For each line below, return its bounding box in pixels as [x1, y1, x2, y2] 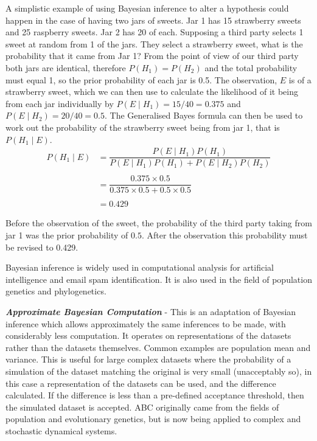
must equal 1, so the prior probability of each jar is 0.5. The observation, [5, 73, 277, 86]
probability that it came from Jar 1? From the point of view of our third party [5, 49, 299, 62]
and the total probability [204, 61, 298, 74]
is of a [288, 73, 312, 86]
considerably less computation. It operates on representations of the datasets [5, 329, 291, 342]
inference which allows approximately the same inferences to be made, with [5, 317, 286, 330]
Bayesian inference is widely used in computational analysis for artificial [5, 261, 274, 274]
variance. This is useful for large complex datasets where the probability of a [5, 353, 291, 366]
